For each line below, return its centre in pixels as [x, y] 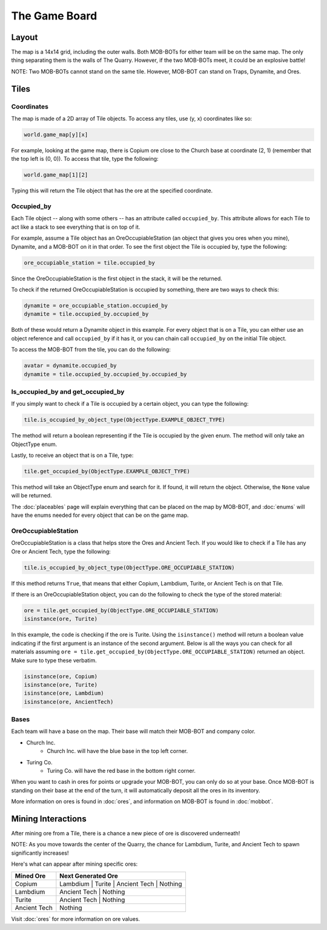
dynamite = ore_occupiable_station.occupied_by [96, 305]
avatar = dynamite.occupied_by [71, 366]
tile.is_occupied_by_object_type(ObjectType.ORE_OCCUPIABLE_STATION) [129, 568]
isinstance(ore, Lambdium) [64, 693]
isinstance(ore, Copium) [61, 676]
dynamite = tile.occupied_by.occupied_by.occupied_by [105, 374]
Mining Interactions [49, 819]
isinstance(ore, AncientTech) [69, 702]
